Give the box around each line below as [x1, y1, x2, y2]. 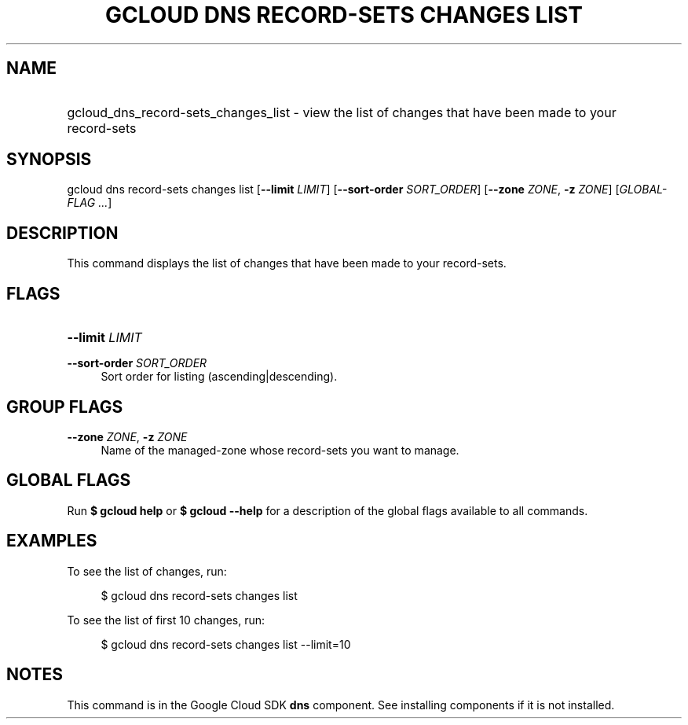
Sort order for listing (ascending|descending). [101, 370, 338, 384]
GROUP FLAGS [6, 396, 123, 417]
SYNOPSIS [6, 149, 92, 170]
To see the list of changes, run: [67, 564, 227, 578]
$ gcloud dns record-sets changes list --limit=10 [101, 637, 351, 651]
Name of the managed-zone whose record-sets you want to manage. [101, 443, 459, 457]
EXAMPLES [6, 531, 97, 551]
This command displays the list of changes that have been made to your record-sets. [67, 256, 507, 270]
